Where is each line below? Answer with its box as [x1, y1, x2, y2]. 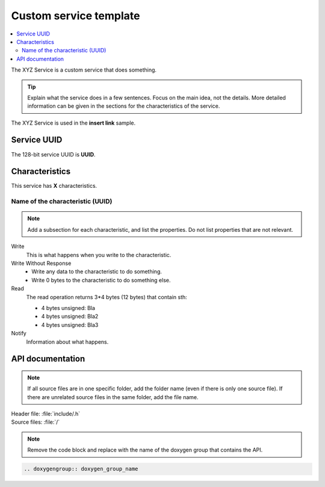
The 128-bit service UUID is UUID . [11, 150, 96, 158]
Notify [11, 330, 26, 337]
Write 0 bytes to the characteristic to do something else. [31, 276, 171, 284]
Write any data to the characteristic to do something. [31, 268, 162, 275]
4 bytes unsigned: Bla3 [41, 321, 99, 328]
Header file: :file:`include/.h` [11, 410, 81, 418]
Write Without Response [11, 259, 72, 267]
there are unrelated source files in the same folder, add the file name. [27, 393, 199, 400]
